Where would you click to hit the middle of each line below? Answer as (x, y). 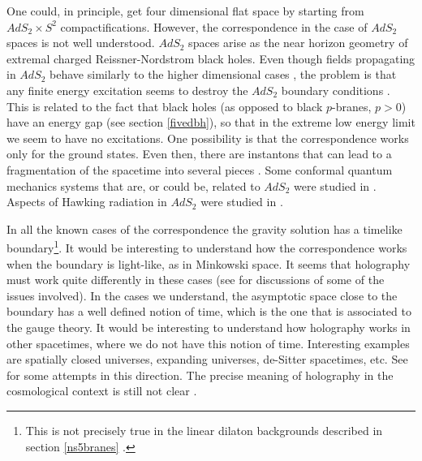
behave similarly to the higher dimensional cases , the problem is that (223, 74)
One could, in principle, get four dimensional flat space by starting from (185, 11)
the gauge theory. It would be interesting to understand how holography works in (209, 327)
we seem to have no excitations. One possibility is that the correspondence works (208, 138)
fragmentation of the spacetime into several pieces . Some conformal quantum (200, 169)
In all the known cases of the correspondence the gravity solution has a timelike (205, 228)
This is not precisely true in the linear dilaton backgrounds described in (204, 430)
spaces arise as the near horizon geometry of (298, 43)
